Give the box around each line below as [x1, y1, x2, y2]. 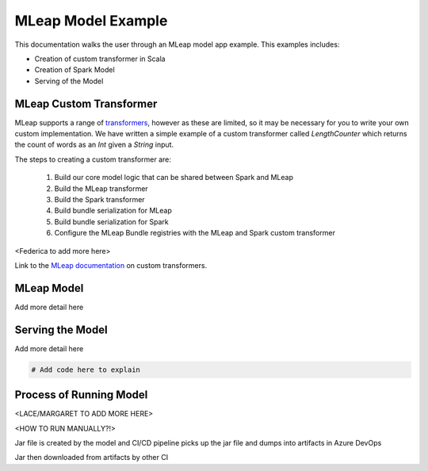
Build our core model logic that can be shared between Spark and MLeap [54, 173, 293, 182]
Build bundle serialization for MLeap [54, 206, 172, 216]
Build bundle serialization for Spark [54, 216, 170, 226]
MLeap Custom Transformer [14, 97, 158, 110]
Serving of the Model [34, 76, 104, 86]
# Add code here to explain [31, 365, 140, 374]
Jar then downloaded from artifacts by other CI [14, 453, 169, 462]
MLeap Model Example [14, 12, 168, 29]
